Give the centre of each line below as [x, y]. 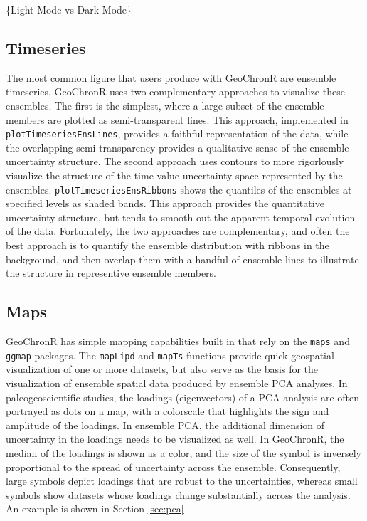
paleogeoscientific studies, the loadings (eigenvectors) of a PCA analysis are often [182, 397]
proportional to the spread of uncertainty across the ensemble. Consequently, [173, 467]
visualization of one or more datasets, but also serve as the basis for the [162, 369]
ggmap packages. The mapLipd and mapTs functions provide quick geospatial [170, 355]
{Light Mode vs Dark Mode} [69, 9]
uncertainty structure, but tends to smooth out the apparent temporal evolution [181, 217]
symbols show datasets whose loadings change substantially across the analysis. [178, 494]
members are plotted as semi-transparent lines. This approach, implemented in [177, 119]
